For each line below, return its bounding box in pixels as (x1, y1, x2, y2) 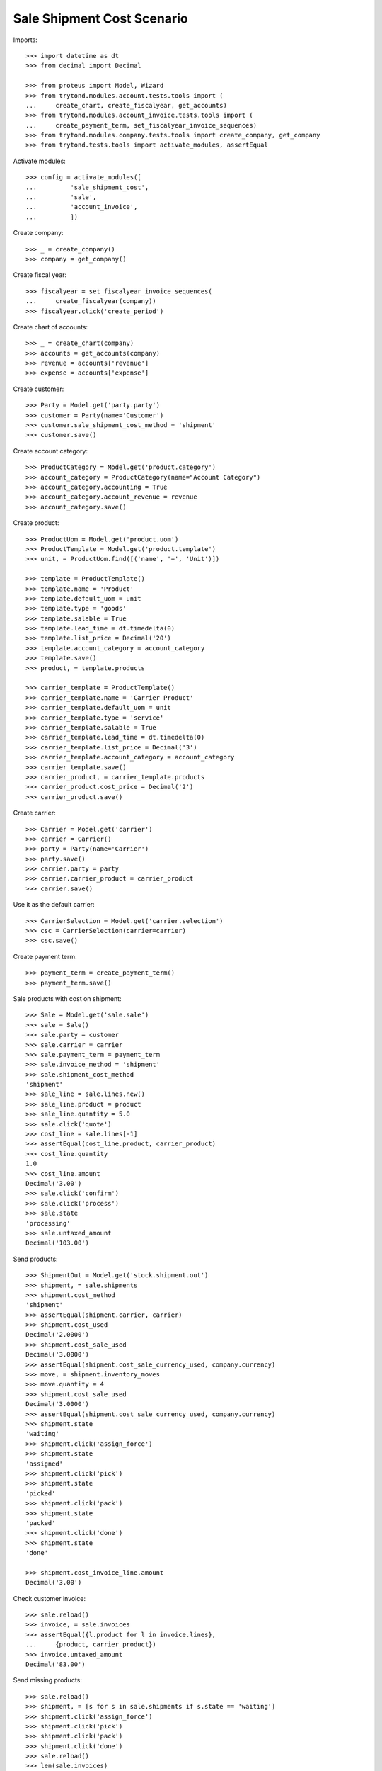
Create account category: (13, 446, 88, 455)
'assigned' (25, 1459, 64, 1468)
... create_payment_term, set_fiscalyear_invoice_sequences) (25, 121, 257, 129)
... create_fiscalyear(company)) (25, 298, 157, 305)
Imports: (13, 35, 38, 44)
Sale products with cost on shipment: (13, 994, 122, 1002)
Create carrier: (13, 808, 56, 817)
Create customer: (13, 385, 64, 393)
